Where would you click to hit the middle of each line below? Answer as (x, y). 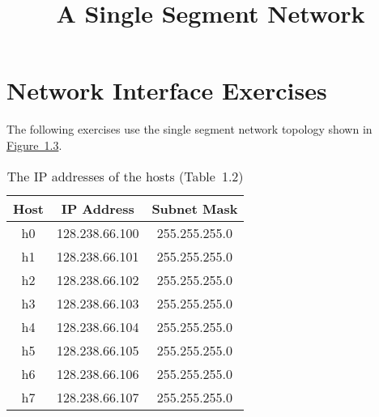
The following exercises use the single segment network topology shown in (189, 129)
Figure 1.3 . (34, 145)
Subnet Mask (195, 208)
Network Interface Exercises (167, 90)
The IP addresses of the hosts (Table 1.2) (125, 176)
